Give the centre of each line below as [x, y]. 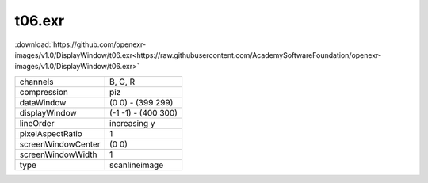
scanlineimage [137, 165]
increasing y [132, 123]
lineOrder [37, 123]
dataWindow [43, 102]
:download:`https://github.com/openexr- [80, 44]
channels [36, 82]
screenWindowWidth [59, 154]
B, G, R [122, 82]
